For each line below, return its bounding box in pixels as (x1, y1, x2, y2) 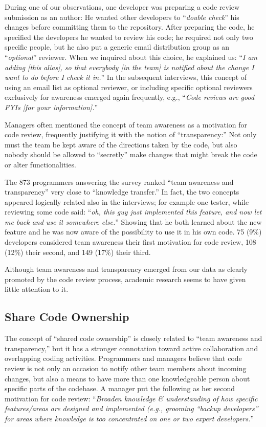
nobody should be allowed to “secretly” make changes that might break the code (5, 149, 257, 160)
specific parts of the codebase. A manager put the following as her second (5, 383, 235, 394)
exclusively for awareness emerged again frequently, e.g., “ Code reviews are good (5, 92, 255, 102)
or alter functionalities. (5, 159, 76, 169)
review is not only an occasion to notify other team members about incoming (5, 363, 247, 374)
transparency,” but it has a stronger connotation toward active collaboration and (5, 343, 258, 353)
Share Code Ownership (5, 309, 129, 325)
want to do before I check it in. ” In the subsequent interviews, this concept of (5, 72, 247, 82)
